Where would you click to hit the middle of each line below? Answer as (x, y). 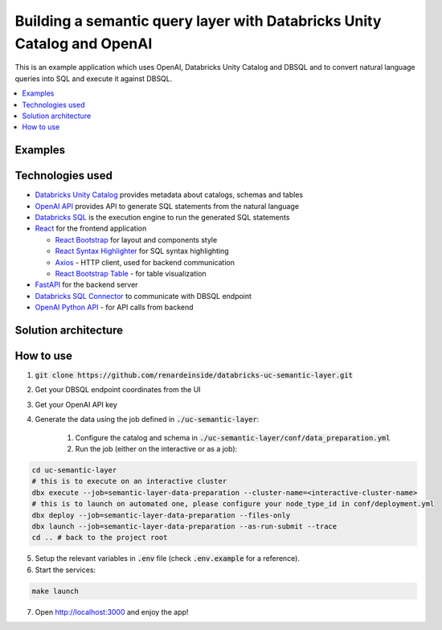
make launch (55, 591)
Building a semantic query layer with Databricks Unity (198, 21)
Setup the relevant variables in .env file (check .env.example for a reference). (168, 558)
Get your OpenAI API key (76, 404)
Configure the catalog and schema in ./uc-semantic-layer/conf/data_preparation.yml (233, 437)
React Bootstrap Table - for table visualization (131, 273)
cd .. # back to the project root (100, 538)
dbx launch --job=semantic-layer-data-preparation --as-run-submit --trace (184, 526)
